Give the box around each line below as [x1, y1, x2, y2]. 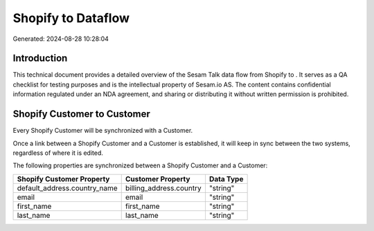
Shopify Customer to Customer [12, 108, 150, 120]
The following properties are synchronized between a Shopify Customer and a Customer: [12, 161, 268, 169]
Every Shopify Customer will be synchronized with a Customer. [12, 127, 193, 135]
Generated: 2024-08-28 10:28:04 [12, 35, 109, 43]
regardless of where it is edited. [12, 149, 104, 157]
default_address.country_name [17, 183, 118, 193]
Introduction [12, 53, 68, 64]
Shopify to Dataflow [12, 10, 130, 26]
